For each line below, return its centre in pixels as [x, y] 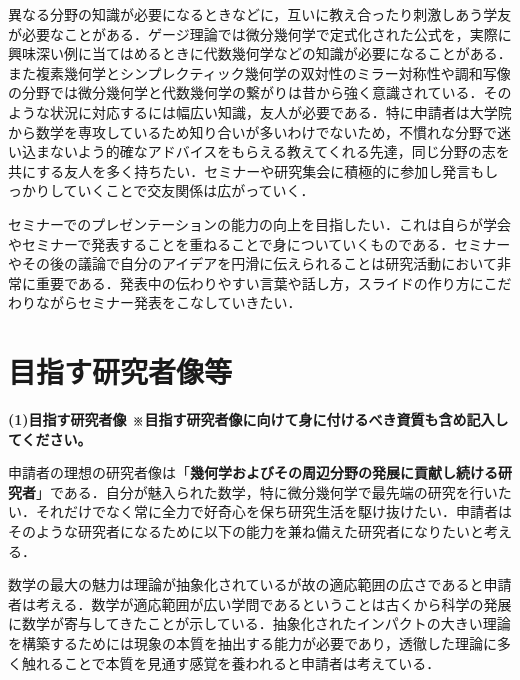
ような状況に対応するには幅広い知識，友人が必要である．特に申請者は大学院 [260, 111]
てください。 [50, 438]
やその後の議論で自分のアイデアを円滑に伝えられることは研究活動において [252, 263]
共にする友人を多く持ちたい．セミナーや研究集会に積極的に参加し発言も [246, 170]
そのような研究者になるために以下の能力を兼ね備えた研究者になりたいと [246, 531]
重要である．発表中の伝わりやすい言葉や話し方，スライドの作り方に [259, 282]
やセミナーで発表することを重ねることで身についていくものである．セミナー [259, 243]
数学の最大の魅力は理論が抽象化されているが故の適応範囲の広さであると [246, 584]
